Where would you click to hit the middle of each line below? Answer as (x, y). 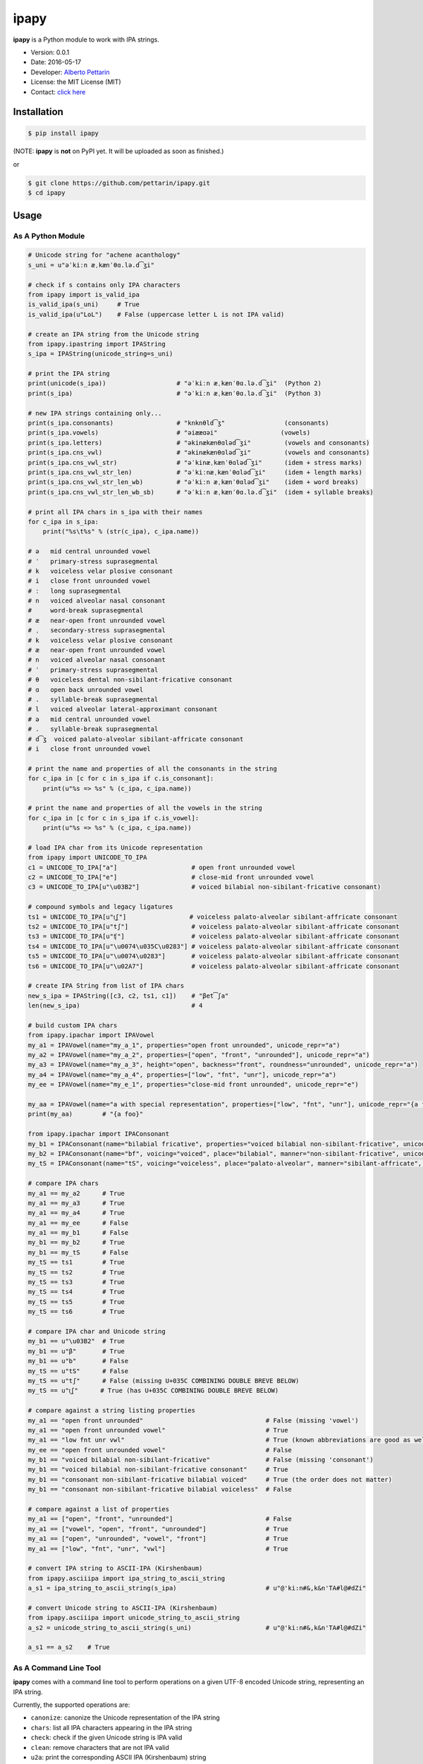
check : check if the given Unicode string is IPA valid (106, 1738)
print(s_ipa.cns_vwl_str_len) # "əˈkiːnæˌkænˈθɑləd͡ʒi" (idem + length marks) (195, 472)
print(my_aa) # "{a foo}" (86, 1114)
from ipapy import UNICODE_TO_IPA (87, 858)
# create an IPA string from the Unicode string (114, 334)
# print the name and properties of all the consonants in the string (153, 768)
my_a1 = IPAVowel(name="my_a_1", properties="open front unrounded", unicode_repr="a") (184, 1045)
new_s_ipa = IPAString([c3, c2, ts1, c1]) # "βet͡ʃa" (128, 996)
